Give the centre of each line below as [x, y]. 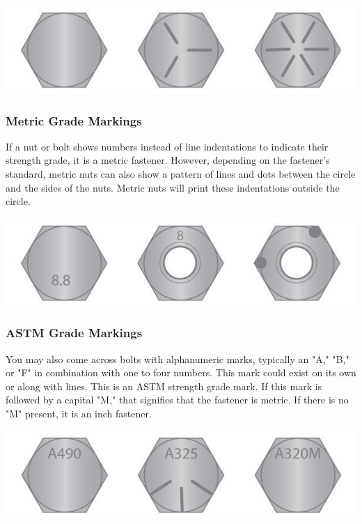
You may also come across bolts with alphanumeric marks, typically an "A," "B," [178, 359]
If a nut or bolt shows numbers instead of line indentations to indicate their [167, 146]
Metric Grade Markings [74, 120]
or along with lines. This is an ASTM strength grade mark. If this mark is [164, 386]
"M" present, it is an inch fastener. [79, 413]
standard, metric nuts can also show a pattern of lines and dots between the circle [181, 174]
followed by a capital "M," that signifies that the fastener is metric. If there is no [177, 400]
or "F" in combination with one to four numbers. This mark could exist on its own [181, 372]
